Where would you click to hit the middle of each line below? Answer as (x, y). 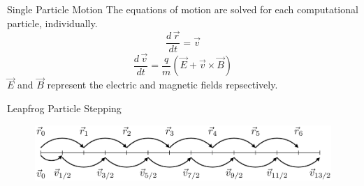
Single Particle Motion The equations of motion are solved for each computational (183, 9)
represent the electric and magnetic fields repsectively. (162, 85)
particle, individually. (52, 23)
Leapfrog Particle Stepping (64, 108)
